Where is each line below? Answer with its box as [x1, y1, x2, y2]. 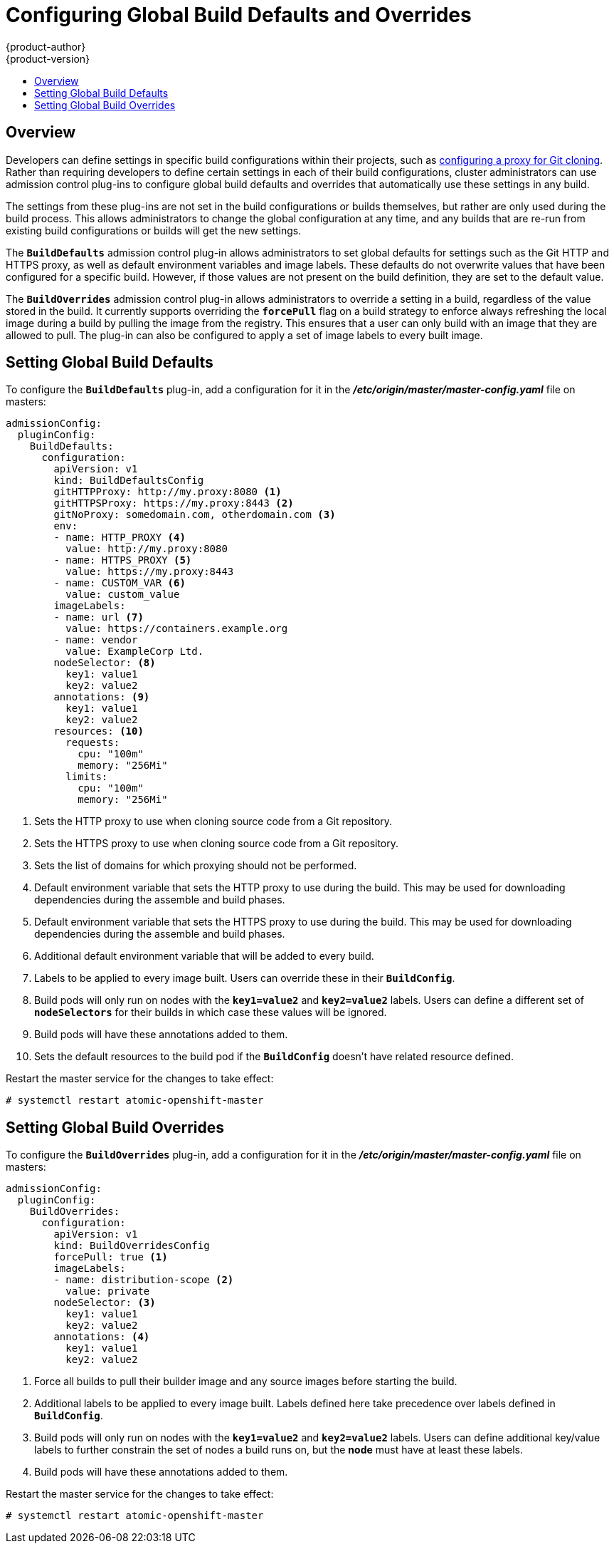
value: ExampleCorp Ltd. [65, 646, 204, 658]
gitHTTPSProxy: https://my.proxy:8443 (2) [53, 497, 294, 509]
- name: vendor [53, 634, 138, 646]
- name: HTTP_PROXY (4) [53, 532, 186, 544]
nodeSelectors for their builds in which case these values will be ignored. [34, 1006, 387, 1019]
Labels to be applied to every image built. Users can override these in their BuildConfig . [34, 972, 455, 985]
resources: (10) [53, 725, 144, 737]
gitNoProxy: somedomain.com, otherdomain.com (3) [53, 509, 336, 521]
